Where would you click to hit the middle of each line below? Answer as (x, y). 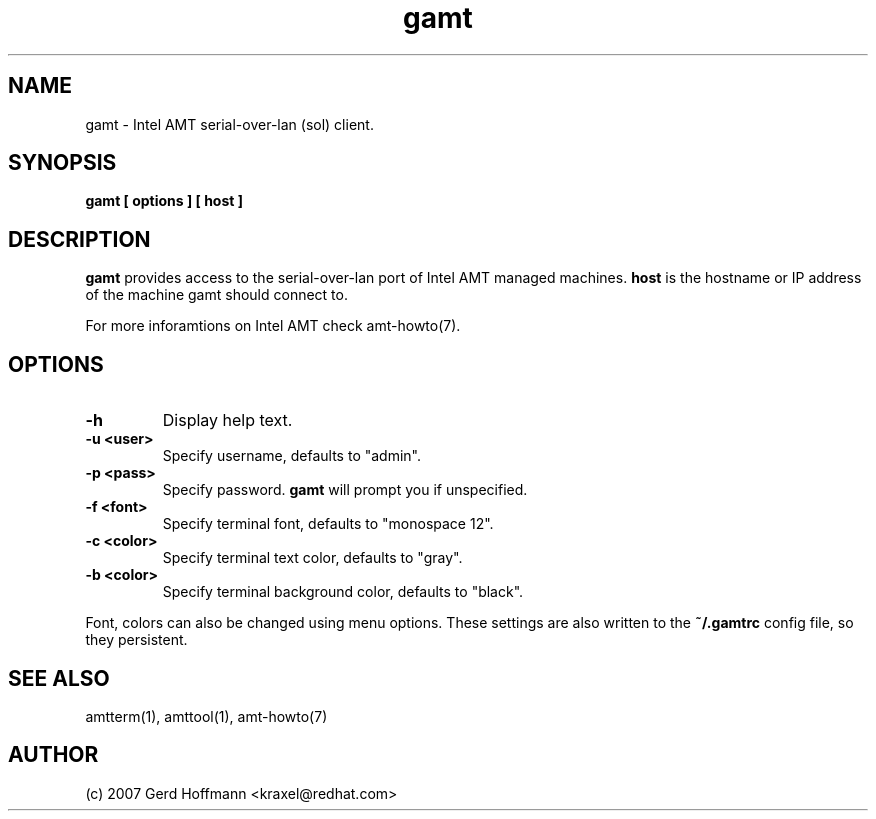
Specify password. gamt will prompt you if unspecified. (345, 490)
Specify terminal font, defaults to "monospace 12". (328, 524)
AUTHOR (53, 755)
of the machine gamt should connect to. (216, 295)
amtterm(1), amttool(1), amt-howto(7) (206, 716)
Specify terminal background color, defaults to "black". (343, 592)
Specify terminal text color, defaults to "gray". (312, 558)
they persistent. (136, 640)
